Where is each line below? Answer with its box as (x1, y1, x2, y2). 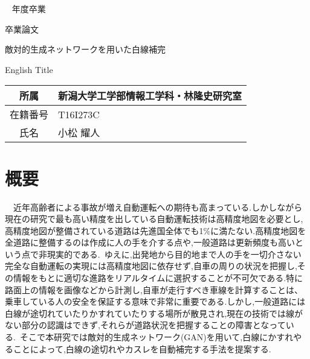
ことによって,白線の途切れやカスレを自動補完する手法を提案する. (13, 342, 271, 355)
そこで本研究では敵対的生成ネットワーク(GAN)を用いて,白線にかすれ (19, 331, 294, 343)
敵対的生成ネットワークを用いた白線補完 (5, 43, 166, 56)
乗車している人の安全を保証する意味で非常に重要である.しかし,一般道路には (5, 295, 306, 308)
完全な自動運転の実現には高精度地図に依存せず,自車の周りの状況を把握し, (5, 259, 297, 272)
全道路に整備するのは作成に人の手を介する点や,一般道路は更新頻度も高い (5, 236, 295, 249)
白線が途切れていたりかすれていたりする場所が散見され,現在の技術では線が (5, 307, 303, 319)
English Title (5, 63, 53, 75)
